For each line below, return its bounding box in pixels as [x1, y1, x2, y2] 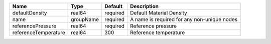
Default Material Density [130, 9, 188, 16]
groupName [71, 16, 99, 22]
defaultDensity [12, 9, 47, 16]
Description [130, 3, 159, 9]
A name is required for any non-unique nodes [130, 16, 238, 22]
